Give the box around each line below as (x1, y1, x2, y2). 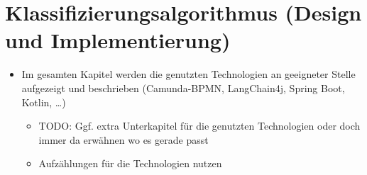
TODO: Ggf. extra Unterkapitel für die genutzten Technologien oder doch (38, 118, 361, 133)
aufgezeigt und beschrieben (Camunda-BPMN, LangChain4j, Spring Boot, (21, 80, 345, 95)
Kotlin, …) (21, 94, 66, 109)
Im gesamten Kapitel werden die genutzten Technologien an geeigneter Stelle (21, 67, 356, 81)
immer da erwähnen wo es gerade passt (38, 132, 209, 147)
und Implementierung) (5, 26, 231, 55)
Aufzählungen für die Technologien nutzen (38, 156, 222, 171)
